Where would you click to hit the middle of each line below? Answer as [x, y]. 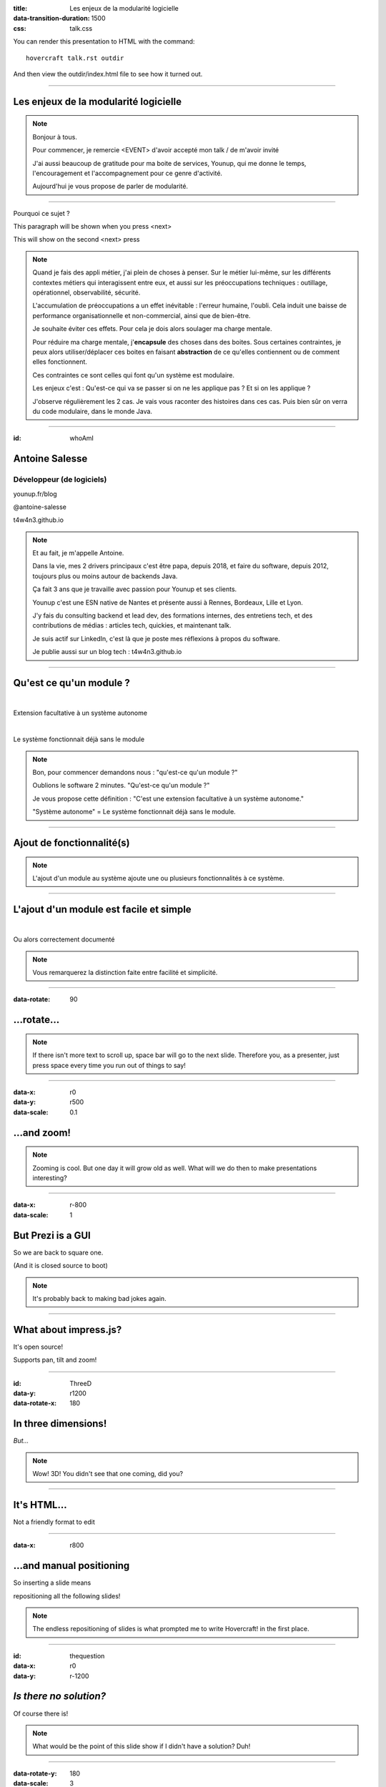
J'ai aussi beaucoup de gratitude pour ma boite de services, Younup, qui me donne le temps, [169, 163]
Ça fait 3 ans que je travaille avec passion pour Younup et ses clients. [135, 589]
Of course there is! [41, 1713]
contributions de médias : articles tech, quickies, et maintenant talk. [132, 625]
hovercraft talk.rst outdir [75, 58]
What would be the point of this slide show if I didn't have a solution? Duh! [142, 1746]
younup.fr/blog [35, 494]
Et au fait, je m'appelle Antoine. [78, 553]
